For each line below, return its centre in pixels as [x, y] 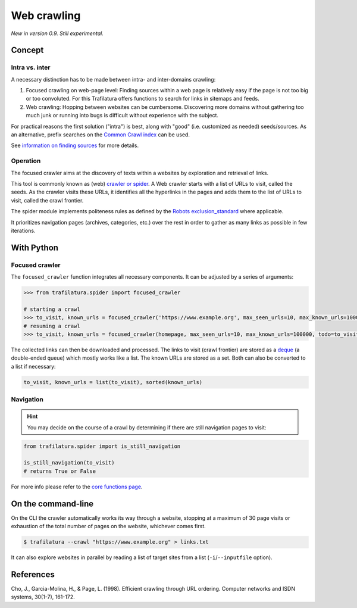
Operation [26, 161]
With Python [35, 247]
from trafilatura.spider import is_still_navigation [102, 446]
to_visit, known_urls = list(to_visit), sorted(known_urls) [113, 382]
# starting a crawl [52, 309]
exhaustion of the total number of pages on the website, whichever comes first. [109, 526]
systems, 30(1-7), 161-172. [43, 597]
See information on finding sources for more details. [75, 145]
